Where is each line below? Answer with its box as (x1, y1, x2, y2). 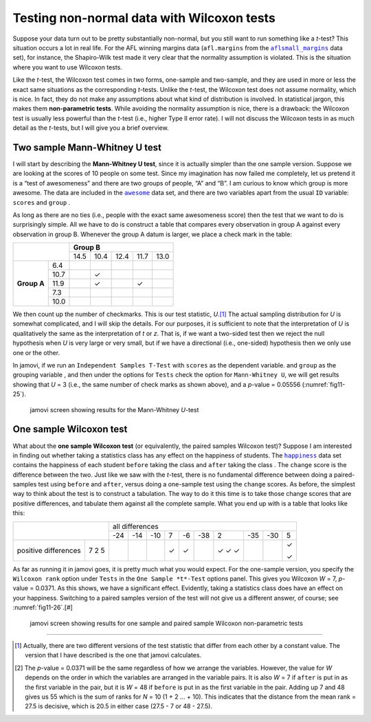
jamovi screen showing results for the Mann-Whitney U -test (30, 405, 199, 414)
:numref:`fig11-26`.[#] (12, 603, 74, 611)
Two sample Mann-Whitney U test (12, 142, 161, 153)
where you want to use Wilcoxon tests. (12, 63, 123, 71)
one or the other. (12, 348, 60, 357)
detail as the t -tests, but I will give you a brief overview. (12, 124, 169, 132)
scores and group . (12, 198, 71, 206)
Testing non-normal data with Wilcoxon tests (12, 10, 276, 25)
